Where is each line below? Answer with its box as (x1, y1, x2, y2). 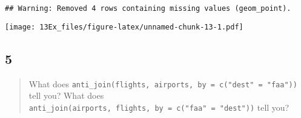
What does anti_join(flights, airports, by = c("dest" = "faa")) (28, 77, 297, 90)
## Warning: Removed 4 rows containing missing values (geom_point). (5, 4, 291, 13)
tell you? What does (28, 89, 104, 102)
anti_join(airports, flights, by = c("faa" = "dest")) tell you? (28, 101, 289, 113)
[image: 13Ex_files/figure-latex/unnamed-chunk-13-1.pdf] (5, 22, 243, 31)
